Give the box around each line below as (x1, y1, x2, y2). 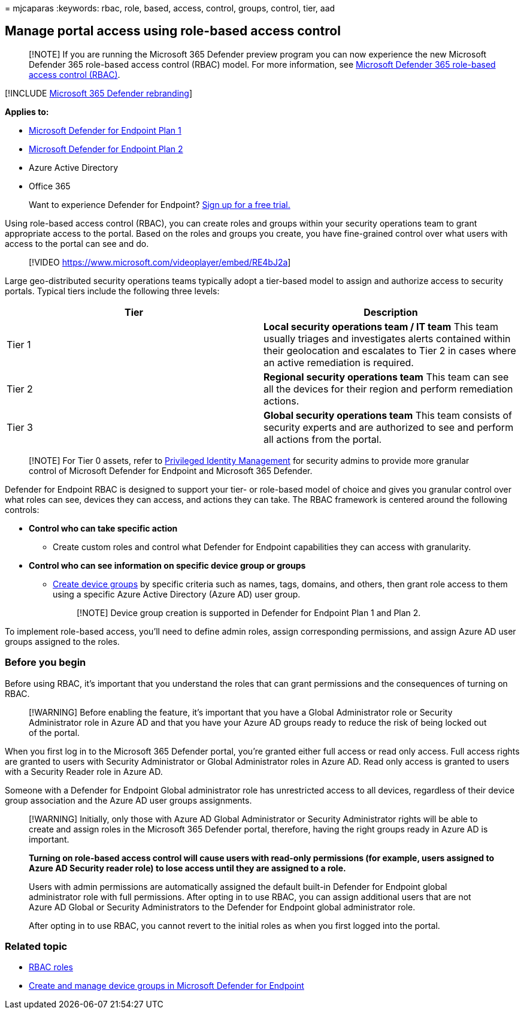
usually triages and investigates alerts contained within (263, 332, 511, 345)
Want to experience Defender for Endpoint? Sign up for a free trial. (29, 199, 290, 210)
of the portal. (29, 727, 80, 738)
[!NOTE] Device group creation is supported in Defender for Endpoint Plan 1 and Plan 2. (77, 607, 421, 618)
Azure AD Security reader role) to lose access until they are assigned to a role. (29, 862, 346, 873)
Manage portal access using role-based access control (5, 23, 341, 39)
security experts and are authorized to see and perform (263, 421, 514, 433)
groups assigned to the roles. (5, 636, 120, 647)
